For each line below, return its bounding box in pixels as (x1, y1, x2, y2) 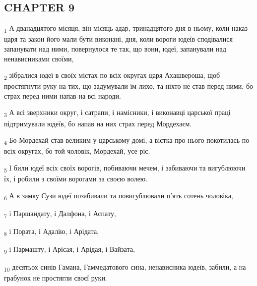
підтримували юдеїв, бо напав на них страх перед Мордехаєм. (4, 118, 192, 128)
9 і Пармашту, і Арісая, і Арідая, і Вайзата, (4, 243, 135, 255)
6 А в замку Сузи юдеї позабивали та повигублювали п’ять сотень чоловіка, (4, 190, 233, 202)
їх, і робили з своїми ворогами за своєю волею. (4, 173, 148, 183)
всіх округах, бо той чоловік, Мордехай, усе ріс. (4, 146, 150, 156)
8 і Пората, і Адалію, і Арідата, (4, 226, 99, 237)
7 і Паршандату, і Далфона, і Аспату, (4, 208, 116, 220)
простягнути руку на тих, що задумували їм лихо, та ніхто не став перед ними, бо (4, 81, 254, 91)
